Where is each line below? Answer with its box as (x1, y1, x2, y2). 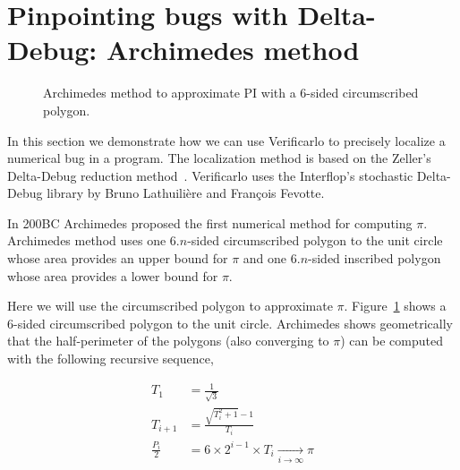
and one (243, 249, 287, 268)
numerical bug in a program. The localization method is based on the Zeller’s (7, 149, 431, 167)
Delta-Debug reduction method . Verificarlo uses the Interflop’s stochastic (7, 166, 413, 184)
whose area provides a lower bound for (7, 266, 218, 285)
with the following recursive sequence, (7, 349, 214, 368)
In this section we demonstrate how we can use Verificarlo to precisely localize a (7, 131, 446, 150)
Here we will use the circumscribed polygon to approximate (7, 296, 333, 315)
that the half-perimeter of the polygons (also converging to (7, 331, 329, 350)
